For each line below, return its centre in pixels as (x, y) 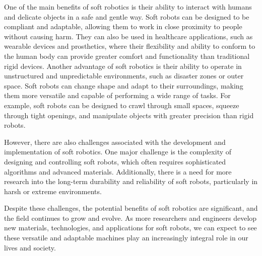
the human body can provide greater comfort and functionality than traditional (127, 56)
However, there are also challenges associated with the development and (115, 142)
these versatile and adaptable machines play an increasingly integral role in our (126, 238)
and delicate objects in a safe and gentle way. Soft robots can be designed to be (127, 16)
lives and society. (30, 247)
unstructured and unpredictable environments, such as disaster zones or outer (124, 76)
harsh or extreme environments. (53, 191)
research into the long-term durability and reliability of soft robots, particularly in (131, 181)
